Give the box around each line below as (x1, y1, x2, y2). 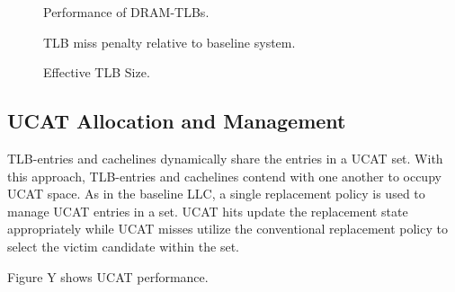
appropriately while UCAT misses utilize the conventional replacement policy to (7, 219, 448, 238)
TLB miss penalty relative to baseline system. (43, 32, 296, 51)
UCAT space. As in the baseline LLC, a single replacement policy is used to (7, 184, 425, 203)
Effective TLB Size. (43, 63, 150, 82)
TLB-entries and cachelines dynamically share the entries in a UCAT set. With (7, 148, 443, 167)
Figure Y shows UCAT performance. (7, 267, 209, 286)
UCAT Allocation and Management (7, 107, 346, 135)
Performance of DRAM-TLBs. (43, 3, 210, 21)
